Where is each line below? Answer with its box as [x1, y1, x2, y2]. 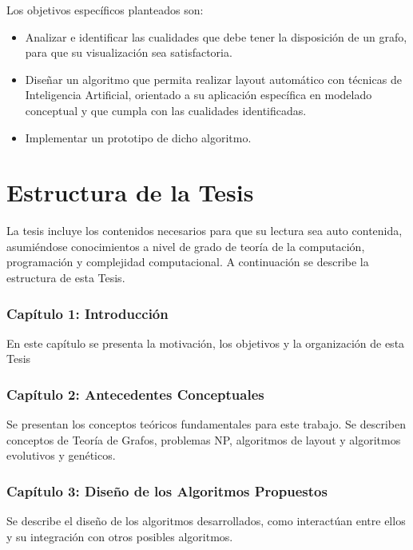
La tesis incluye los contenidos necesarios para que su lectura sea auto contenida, [6, 222, 403, 239]
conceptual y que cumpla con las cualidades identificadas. [25, 102, 307, 118]
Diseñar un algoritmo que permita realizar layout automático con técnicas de [25, 70, 402, 87]
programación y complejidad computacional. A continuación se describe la [6, 253, 369, 270]
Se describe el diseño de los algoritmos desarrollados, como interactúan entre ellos [6, 512, 406, 529]
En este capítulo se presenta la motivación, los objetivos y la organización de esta [6, 334, 405, 351]
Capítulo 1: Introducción [6, 303, 169, 323]
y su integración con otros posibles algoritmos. [6, 528, 233, 544]
